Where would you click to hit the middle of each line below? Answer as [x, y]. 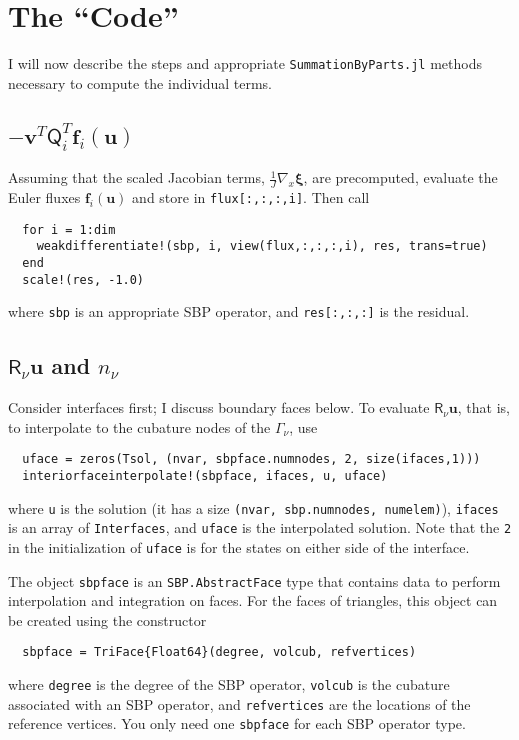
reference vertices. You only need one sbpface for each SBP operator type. [237, 723]
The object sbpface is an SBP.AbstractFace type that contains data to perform [254, 580]
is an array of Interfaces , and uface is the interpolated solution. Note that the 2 [260, 527]
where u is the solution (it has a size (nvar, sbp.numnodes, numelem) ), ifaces [253, 507]
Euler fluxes [44, 196]
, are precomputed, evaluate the [400, 177]
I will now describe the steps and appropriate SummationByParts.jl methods [245, 63]
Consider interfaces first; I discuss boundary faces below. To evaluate [219, 407]
